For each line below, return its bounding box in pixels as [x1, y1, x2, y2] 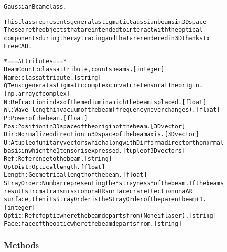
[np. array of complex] [4, 90, 71, 97]
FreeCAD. [4, 42, 32, 50]
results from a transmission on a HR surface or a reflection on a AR [4, 188, 192, 195]
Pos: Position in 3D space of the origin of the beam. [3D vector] [4, 123, 186, 130]
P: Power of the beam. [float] [4, 114, 88, 122]
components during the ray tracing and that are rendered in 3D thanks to [4, 34, 210, 42]
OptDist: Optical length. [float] [4, 163, 105, 170]
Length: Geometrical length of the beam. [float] [4, 171, 147, 179]
